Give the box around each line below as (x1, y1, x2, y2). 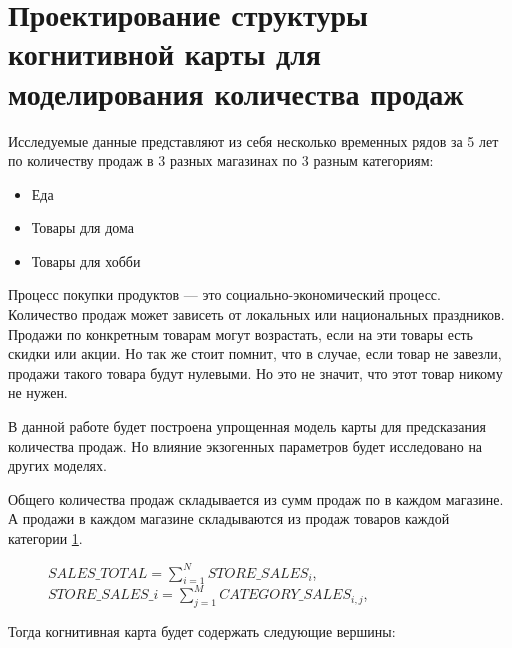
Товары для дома (31, 217, 135, 238)
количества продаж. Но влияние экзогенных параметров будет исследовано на (8, 435, 483, 456)
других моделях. (8, 455, 107, 476)
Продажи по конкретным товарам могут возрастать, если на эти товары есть (8, 323, 474, 344)
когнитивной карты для (8, 33, 322, 74)
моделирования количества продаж (8, 72, 464, 113)
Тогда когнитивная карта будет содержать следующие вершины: (8, 621, 396, 642)
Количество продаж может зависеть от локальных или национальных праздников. (8, 304, 505, 325)
